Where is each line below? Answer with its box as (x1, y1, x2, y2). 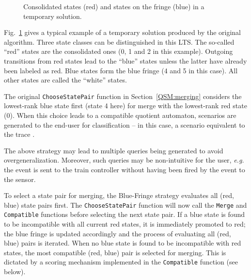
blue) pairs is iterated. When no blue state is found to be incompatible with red (4, 238, 241, 248)
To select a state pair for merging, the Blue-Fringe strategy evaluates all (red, (4, 190, 234, 200)
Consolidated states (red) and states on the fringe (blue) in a (23, 1, 204, 11)
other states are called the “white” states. (4, 75, 127, 85)
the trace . (4, 129, 35, 139)
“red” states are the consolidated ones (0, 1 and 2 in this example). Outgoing (4, 46, 233, 56)
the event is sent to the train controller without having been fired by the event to (4, 164, 245, 174)
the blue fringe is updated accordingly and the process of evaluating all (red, (4, 228, 231, 238)
